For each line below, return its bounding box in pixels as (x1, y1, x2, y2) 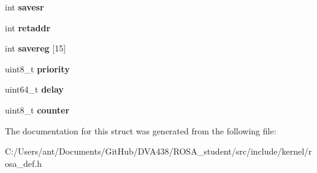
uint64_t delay (5, 83, 64, 96)
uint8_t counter (5, 103, 70, 116)
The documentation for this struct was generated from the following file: (5, 124, 277, 137)
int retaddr (5, 21, 51, 34)
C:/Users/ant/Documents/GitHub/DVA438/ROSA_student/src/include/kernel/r (5, 145, 312, 158)
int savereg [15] (5, 42, 66, 55)
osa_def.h (5, 156, 42, 169)
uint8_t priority (5, 62, 70, 75)
